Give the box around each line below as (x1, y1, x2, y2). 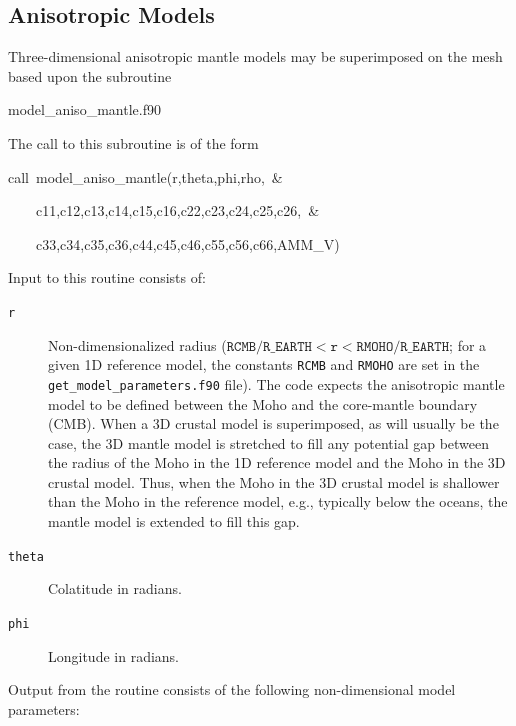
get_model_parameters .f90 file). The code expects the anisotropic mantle (48, 373, 505, 394)
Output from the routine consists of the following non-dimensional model (8, 679, 456, 700)
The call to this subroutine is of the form (8, 132, 259, 153)
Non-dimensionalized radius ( (48, 334, 227, 355)
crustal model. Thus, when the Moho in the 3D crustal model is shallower (48, 471, 500, 492)
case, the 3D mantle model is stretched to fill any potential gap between (48, 432, 490, 453)
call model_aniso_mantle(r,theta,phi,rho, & (8, 166, 283, 187)
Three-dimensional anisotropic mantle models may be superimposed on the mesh (8, 46, 503, 67)
